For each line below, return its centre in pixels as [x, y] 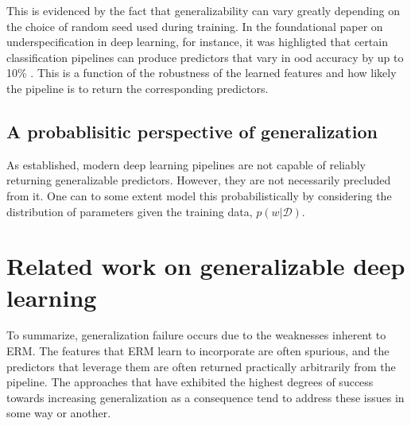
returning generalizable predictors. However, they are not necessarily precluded [199, 180]
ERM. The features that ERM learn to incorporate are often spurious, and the [198, 351]
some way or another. [59, 413]
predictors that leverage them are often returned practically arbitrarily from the [201, 366]
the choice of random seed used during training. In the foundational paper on [195, 26]
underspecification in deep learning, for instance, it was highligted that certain [197, 42]
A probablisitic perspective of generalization [192, 131]
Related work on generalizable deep [206, 266]
